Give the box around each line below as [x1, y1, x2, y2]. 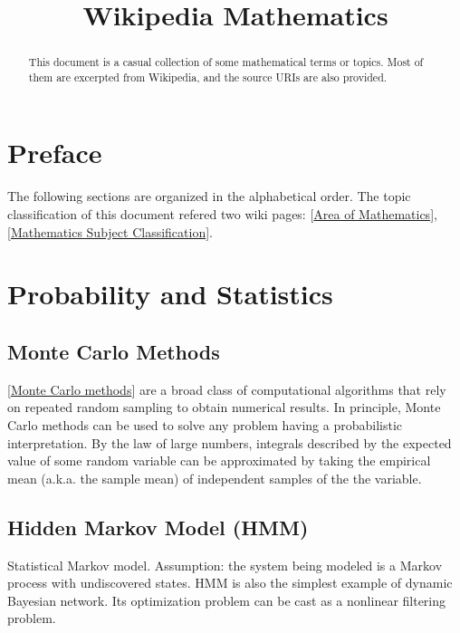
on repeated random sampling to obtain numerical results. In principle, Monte [7, 398, 441, 417]
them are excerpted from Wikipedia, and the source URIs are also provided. [28, 69, 388, 84]
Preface [7, 134, 102, 171]
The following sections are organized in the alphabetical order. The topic [7, 187, 411, 206]
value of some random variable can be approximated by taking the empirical [7, 451, 431, 470]
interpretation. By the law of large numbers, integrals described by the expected [7, 433, 452, 452]
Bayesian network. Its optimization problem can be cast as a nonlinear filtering [7, 590, 446, 609]
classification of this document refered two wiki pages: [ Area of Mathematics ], [7, 205, 437, 224]
